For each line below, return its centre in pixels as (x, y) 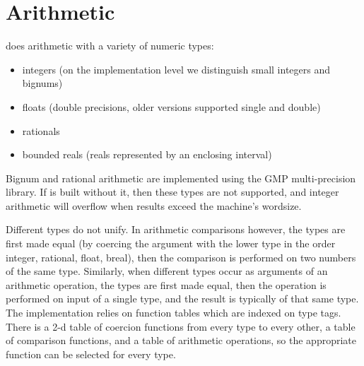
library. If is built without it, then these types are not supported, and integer (172, 192)
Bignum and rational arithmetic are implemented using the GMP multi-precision (181, 178)
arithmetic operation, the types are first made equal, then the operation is (166, 284)
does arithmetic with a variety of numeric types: (110, 46)
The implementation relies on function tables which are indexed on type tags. (174, 313)
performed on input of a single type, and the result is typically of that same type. (182, 299)
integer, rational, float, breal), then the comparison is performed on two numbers (181, 257)
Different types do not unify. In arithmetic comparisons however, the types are (176, 229)
